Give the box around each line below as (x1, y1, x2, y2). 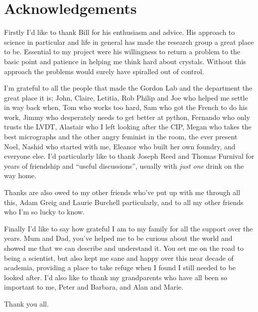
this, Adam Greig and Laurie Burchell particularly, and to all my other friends (4, 197, 244, 207)
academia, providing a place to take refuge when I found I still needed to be (4, 262, 236, 273)
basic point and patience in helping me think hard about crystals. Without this (4, 56, 246, 66)
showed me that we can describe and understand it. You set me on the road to (4, 243, 244, 253)
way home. (4, 170, 36, 181)
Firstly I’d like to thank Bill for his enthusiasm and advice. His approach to (4, 27, 235, 37)
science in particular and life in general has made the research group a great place (4, 36, 254, 47)
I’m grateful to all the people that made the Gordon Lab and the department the (4, 83, 253, 93)
